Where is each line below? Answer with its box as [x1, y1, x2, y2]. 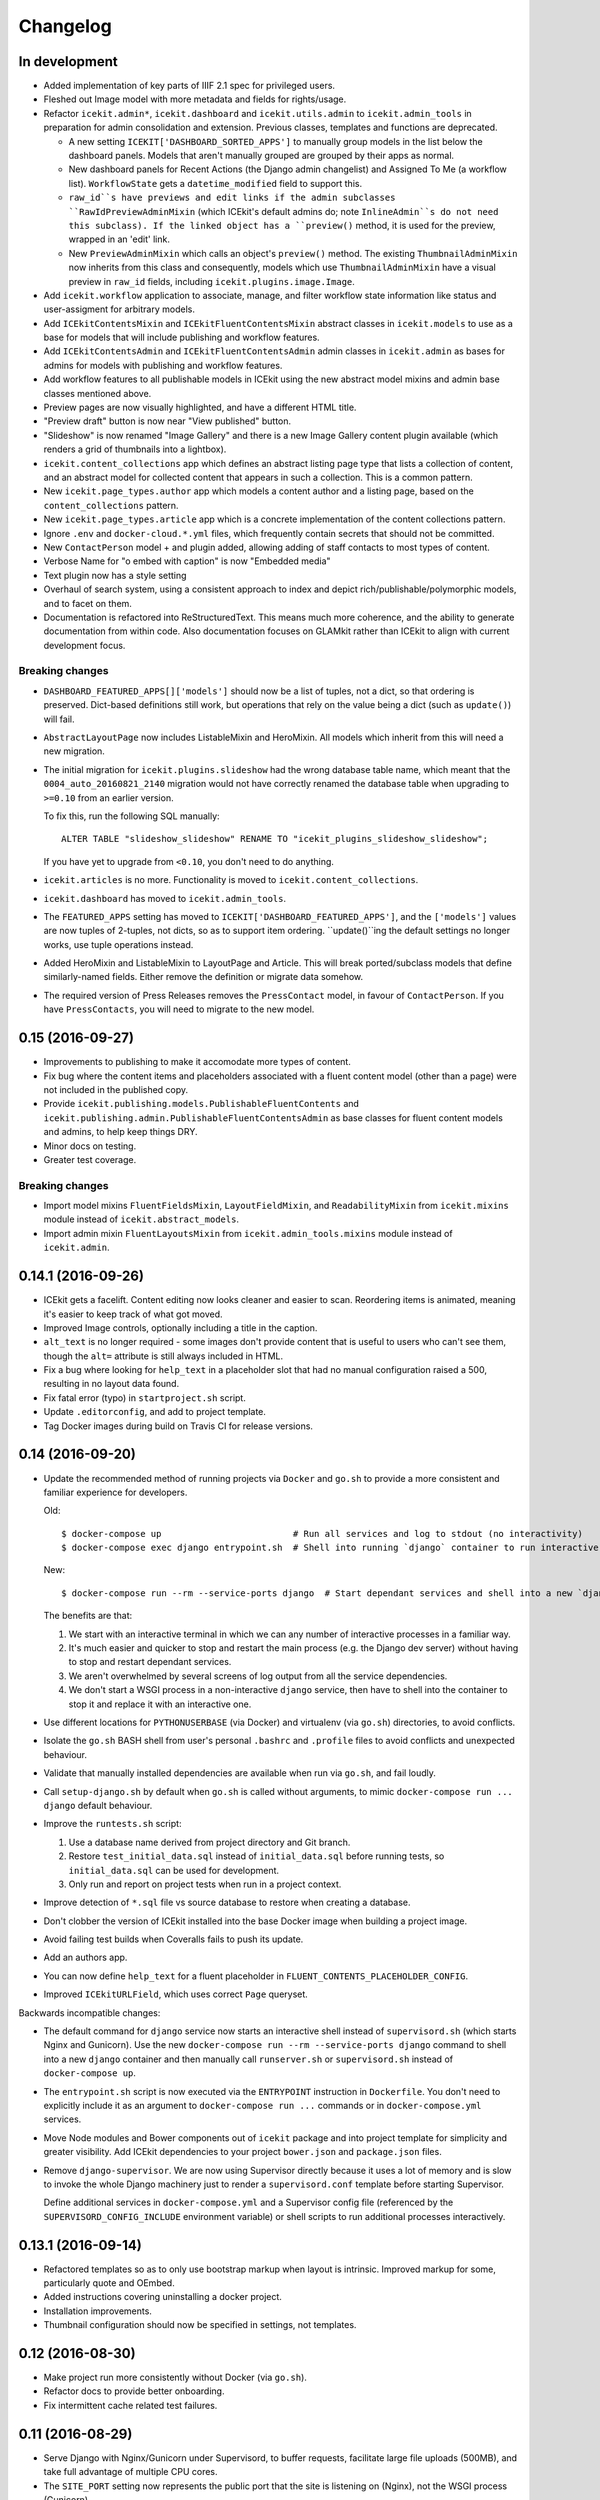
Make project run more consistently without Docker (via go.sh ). [43, 2371, 307, 2384]
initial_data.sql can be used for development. [68, 1864, 280, 1876]
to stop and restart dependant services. [68, 1656, 232, 1668]
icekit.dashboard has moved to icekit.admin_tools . [43, 892, 287, 904]
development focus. [43, 639, 126, 651]
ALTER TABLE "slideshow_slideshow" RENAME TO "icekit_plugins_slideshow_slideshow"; [61, 833, 489, 845]
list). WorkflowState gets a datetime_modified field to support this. [68, 177, 363, 189]
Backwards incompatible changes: [18, 2006, 161, 2019]
